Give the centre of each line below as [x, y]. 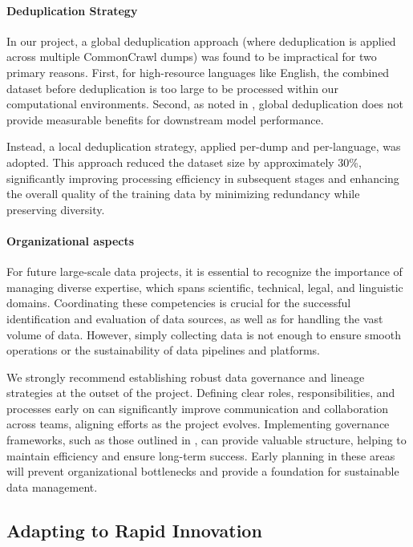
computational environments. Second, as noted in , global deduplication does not [205, 104]
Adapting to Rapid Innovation [134, 530]
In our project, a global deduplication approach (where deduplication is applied [201, 41]
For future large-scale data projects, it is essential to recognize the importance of [204, 271]
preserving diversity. [56, 209]
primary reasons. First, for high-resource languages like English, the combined [198, 72]
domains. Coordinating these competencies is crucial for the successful [179, 303]
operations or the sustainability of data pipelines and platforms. [164, 350]
